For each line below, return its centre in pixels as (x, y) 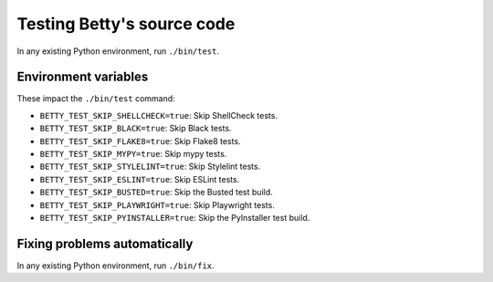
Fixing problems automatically (105, 243)
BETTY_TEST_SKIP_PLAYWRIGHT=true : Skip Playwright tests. (157, 204)
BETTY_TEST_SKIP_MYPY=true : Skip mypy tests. (133, 154)
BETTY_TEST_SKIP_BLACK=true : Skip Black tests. (136, 129)
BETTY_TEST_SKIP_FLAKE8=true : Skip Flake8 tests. (140, 141)
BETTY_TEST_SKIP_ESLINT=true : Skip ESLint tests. (140, 179)
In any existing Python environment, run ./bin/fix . (115, 266)
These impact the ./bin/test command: (96, 99)
